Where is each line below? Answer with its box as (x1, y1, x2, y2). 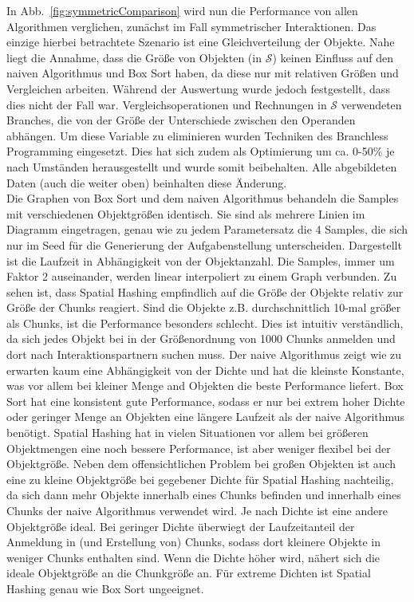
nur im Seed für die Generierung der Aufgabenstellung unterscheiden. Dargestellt (6, 236, 402, 253)
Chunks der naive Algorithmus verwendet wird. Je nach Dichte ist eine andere (6, 502, 388, 518)
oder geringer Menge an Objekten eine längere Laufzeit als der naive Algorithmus (6, 408, 405, 425)
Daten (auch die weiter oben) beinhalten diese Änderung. (6, 174, 287, 191)
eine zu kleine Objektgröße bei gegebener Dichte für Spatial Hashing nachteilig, (6, 470, 394, 487)
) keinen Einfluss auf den (272, 49, 394, 65)
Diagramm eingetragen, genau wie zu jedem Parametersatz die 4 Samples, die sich (6, 221, 408, 238)
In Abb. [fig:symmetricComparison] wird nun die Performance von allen (6, 2, 358, 18)
